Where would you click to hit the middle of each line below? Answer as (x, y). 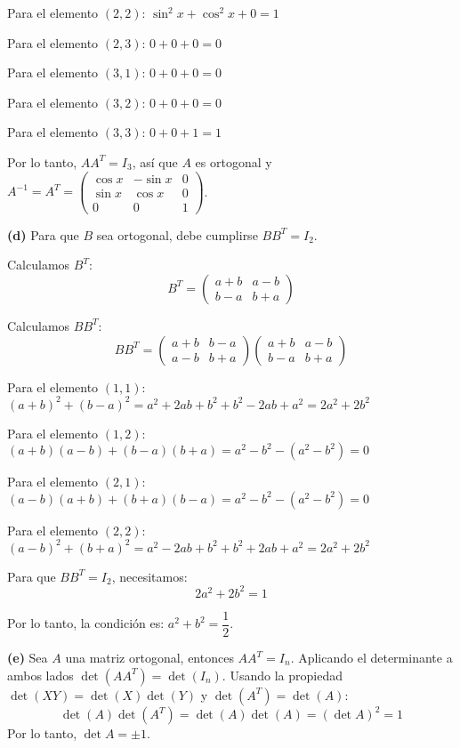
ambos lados (40, 675)
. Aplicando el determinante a (371, 658)
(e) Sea (28, 658)
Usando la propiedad (286, 675)
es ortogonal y (234, 161)
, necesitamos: (149, 576)
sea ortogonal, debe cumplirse (177, 234)
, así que (155, 161)
